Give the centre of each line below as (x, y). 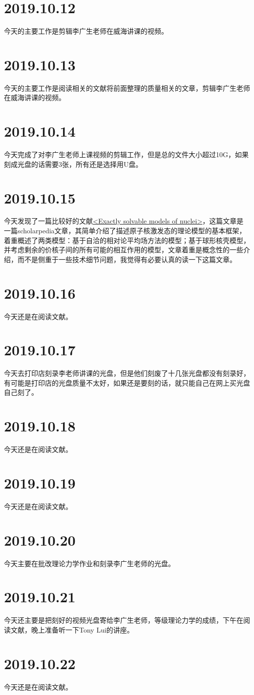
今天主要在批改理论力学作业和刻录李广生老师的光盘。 (89, 563)
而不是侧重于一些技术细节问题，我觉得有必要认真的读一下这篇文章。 (127, 259)
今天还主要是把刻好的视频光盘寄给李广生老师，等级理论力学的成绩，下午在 (124, 620)
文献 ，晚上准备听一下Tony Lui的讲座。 (72, 629)
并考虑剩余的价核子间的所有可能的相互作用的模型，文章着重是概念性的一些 (124, 250)
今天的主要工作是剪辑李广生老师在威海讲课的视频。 (86, 31)
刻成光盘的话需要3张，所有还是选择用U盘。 (73, 164)
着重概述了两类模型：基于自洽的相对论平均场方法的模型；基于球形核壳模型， (127, 240)
